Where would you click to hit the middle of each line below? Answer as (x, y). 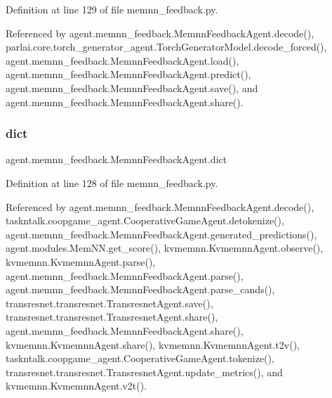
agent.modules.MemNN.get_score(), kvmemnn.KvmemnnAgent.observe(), (165, 248)
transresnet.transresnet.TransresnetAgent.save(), (109, 303)
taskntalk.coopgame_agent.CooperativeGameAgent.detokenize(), (145, 220)
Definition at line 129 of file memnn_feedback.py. (112, 9)
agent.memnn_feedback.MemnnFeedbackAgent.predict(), (128, 74)
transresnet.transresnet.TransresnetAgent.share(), (112, 317)
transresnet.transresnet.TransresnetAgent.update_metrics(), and (144, 372)
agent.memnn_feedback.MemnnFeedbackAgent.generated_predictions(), (161, 234)
